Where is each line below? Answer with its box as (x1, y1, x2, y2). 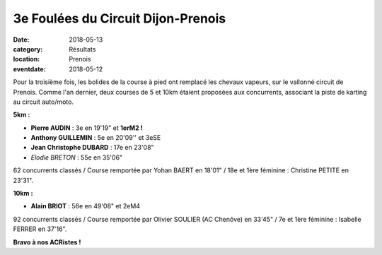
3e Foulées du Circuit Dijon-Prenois (13, 11, 226, 26)
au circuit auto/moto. (13, 97, 74, 106)
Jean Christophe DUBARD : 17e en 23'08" (30, 143, 155, 152)
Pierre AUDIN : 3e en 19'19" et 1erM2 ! (30, 124, 143, 132)
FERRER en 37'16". (13, 225, 67, 233)
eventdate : (13, 64, 46, 73)
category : (13, 45, 43, 53)
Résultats (69, 45, 96, 53)
